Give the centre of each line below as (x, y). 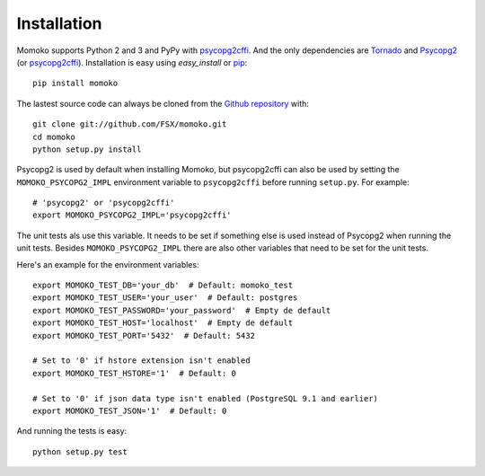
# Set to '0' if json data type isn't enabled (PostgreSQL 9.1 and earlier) (206, 398)
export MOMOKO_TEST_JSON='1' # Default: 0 (130, 410)
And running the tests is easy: (72, 431)
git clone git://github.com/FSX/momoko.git (130, 124)
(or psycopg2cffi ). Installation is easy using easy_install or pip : (132, 62)
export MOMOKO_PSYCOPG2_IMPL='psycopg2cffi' (132, 215)
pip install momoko (75, 84)
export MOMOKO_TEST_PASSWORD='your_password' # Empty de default (182, 310)
